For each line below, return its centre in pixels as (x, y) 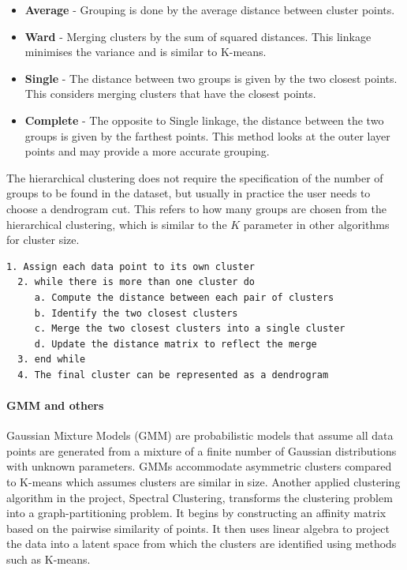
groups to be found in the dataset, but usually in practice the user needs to (189, 193)
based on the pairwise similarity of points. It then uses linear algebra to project (198, 528)
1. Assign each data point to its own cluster (131, 266)
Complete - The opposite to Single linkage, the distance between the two (204, 120)
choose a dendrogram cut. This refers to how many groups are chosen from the (197, 208)
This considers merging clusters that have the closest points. (170, 94)
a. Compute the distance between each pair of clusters (184, 297)
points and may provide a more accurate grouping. (147, 151)
